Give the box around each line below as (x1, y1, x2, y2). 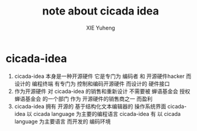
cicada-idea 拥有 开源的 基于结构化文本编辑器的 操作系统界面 (14, 103, 166, 110)
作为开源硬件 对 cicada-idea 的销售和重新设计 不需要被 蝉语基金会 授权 (14, 88, 190, 95)
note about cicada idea (42, 4, 159, 18)
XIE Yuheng (86, 24, 116, 31)
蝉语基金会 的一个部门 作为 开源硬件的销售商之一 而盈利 (14, 95, 153, 102)
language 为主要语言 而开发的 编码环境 (14, 118, 111, 125)
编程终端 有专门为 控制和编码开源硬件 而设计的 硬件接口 (31, 80, 170, 87)
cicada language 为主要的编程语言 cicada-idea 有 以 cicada (33, 110, 181, 117)
